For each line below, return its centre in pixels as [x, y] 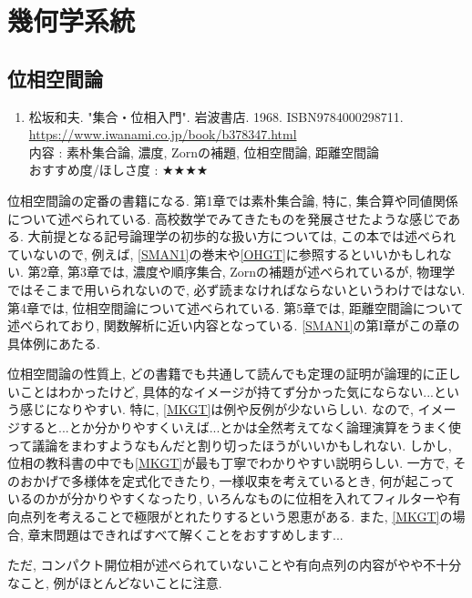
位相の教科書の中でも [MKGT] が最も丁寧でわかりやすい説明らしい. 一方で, [228, 463]
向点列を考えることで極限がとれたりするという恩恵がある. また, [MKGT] [224, 517]
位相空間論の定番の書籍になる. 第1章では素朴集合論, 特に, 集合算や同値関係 [233, 200]
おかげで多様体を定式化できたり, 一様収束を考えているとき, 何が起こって [237, 480]
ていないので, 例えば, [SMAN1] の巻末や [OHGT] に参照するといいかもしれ [223, 253]
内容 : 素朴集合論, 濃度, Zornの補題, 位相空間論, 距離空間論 [204, 152]
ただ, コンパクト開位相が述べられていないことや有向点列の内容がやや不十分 [235, 565]
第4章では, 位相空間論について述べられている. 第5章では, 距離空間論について [236, 307]
